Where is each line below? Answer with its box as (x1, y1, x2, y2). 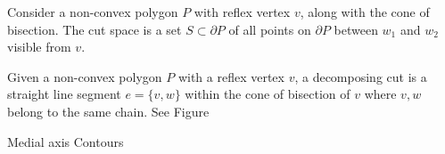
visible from (7, 37, 71, 56)
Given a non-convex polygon (7, 67, 162, 85)
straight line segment (7, 85, 121, 103)
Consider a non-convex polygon (7, 3, 178, 20)
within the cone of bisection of (185, 85, 350, 103)
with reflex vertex (194, 3, 291, 20)
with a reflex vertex (177, 67, 284, 85)
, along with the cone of (300, 3, 430, 20)
